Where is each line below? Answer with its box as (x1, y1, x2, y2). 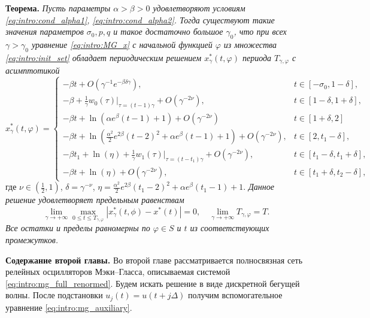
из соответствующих (190, 222, 269, 234)
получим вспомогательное (188, 289, 283, 301)
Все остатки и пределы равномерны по (5, 222, 150, 234)
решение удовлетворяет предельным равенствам (5, 193, 184, 206)
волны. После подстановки (5, 289, 103, 301)
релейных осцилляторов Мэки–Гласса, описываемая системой (5, 265, 231, 278)
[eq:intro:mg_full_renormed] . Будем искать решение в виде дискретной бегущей (5, 277, 300, 289)
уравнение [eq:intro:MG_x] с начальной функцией (31, 38, 213, 50)
